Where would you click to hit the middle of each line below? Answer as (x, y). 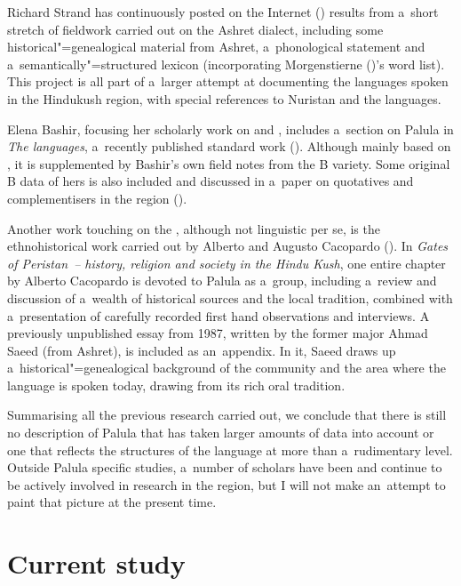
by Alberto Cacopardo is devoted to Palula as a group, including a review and (222, 281)
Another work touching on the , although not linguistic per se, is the (194, 228)
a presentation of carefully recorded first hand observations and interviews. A (219, 315)
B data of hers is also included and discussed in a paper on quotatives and (211, 181)
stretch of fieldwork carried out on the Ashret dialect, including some (195, 29)
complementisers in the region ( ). (97, 198)
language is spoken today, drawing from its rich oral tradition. (176, 385)
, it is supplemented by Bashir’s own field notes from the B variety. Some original (229, 163)
